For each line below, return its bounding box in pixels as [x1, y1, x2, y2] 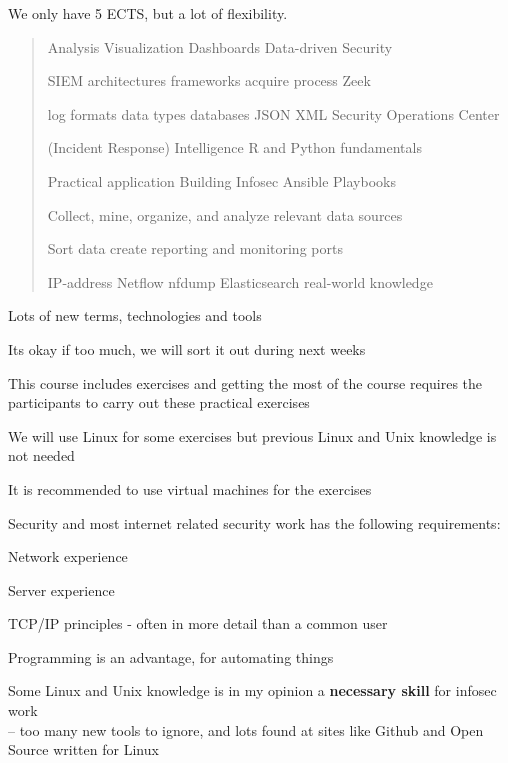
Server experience [8, 579, 115, 600]
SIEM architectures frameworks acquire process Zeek [47, 70, 371, 91]
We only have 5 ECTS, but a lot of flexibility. [8, 3, 288, 23]
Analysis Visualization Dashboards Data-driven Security [47, 36, 393, 57]
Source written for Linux [8, 739, 159, 760]
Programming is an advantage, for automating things [8, 646, 334, 667]
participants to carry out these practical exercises [8, 392, 310, 413]
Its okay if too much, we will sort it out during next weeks [8, 338, 366, 359]
